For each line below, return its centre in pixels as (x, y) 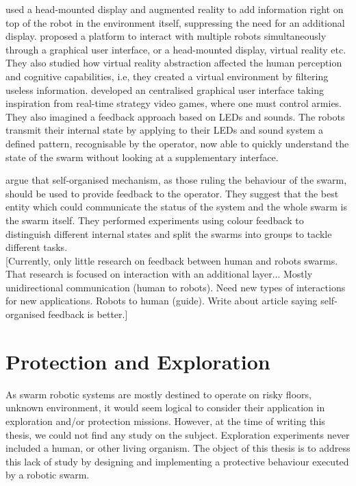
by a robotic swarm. (48, 475)
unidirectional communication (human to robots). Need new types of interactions (176, 287)
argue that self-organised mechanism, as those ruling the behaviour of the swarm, (176, 180)
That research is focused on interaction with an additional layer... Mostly (159, 274)
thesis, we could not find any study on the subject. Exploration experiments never (178, 434)
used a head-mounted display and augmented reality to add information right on (175, 9)
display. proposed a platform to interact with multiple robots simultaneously (166, 36)
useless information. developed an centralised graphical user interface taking (165, 89)
